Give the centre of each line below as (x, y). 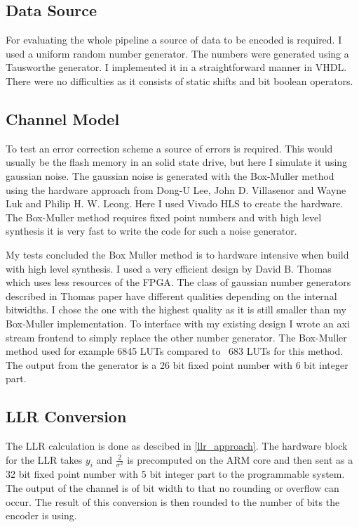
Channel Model (63, 118)
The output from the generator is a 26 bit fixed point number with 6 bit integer (177, 364)
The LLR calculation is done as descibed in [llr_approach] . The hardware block (177, 446)
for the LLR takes (44, 459)
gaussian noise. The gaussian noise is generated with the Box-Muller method (170, 175)
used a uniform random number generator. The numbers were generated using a (177, 53)
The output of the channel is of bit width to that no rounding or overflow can (172, 488)
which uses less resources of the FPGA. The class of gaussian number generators (178, 282)
